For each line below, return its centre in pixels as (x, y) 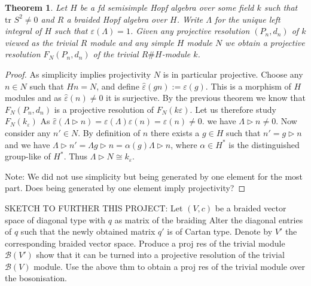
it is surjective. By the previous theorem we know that (206, 98)
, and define (118, 86)
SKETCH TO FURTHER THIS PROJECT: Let (94, 207)
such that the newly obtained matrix (88, 231)
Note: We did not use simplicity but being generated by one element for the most (154, 176)
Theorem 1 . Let (36, 7)
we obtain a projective (265, 42)
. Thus (76, 156)
